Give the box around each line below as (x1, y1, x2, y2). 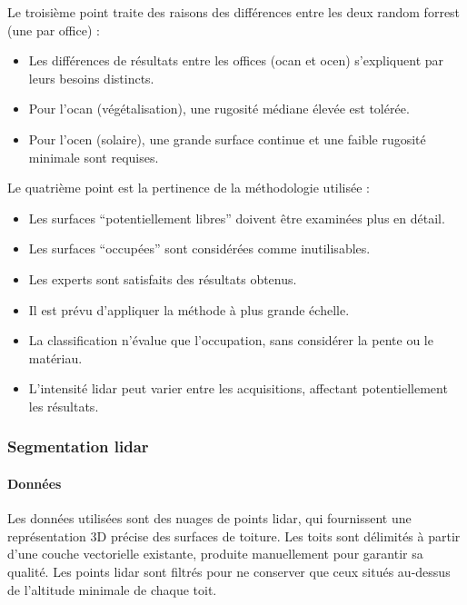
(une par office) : (7, 20, 100, 39)
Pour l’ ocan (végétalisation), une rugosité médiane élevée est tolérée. (28, 99, 410, 118)
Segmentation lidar (7, 435, 149, 458)
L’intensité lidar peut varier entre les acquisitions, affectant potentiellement (28, 379, 448, 398)
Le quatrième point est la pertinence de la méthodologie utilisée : (7, 178, 371, 197)
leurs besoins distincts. (28, 68, 154, 87)
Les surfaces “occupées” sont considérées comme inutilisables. (28, 239, 371, 258)
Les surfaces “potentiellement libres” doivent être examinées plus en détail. (28, 208, 445, 227)
